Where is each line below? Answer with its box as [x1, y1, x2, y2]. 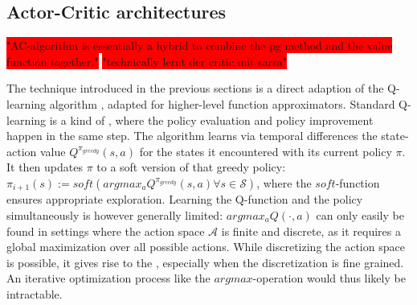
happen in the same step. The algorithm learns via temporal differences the [6, 127, 378, 144]
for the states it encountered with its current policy [139, 142, 392, 159]
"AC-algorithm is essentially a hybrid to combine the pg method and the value [6, 37, 393, 54]
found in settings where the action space [6, 222, 205, 239]
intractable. [6, 285, 63, 302]
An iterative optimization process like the [6, 270, 211, 286]
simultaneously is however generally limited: [6, 207, 223, 223]
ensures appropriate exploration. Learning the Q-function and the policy [6, 191, 363, 208]
